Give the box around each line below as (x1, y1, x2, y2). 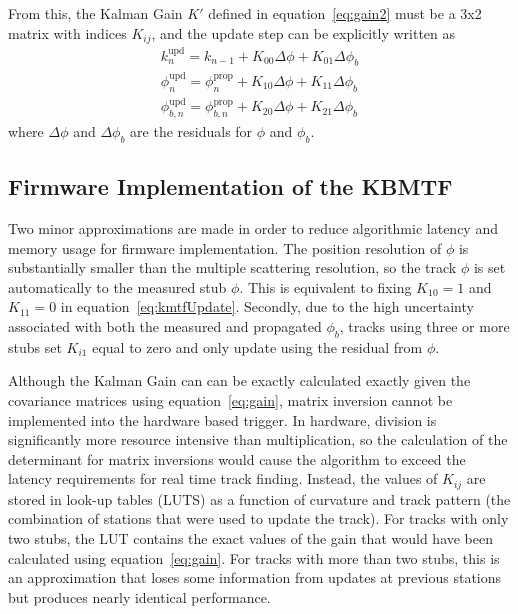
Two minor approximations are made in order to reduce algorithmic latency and (8, 218, 498, 239)
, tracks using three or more (339, 316, 510, 336)
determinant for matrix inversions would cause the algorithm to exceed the (8, 448, 466, 469)
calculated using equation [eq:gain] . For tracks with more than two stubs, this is (8, 547, 500, 568)
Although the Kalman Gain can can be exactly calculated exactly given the (8, 370, 471, 391)
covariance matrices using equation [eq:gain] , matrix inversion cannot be (8, 389, 453, 410)
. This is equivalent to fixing (239, 276, 412, 297)
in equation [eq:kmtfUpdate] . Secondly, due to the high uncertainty (60, 296, 474, 317)
